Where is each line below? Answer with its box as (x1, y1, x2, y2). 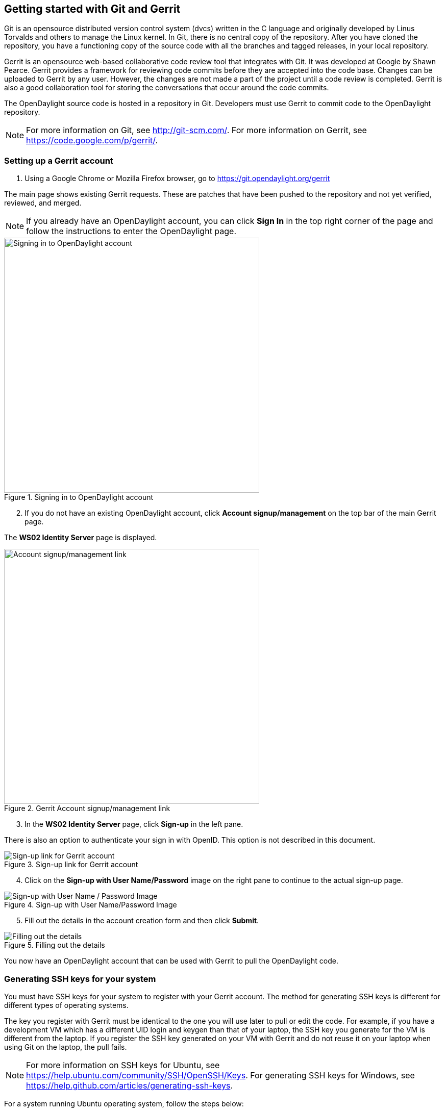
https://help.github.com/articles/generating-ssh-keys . (26, 1080, 233, 1091)
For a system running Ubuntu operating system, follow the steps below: (4, 1099, 244, 1108)
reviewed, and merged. (4, 198, 82, 208)
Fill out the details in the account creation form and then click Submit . (24, 916, 259, 925)
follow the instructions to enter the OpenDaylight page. (26, 226, 237, 237)
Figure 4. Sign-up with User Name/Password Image (4, 900, 177, 909)
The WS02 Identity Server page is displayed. (4, 533, 157, 542)
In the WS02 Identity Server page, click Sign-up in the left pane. (24, 820, 243, 829)
